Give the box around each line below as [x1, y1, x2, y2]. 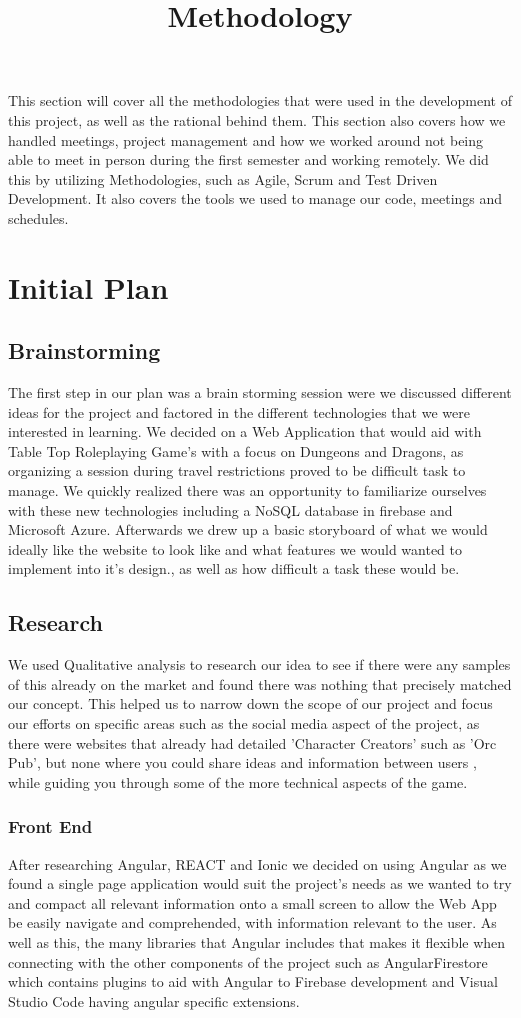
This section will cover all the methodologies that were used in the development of [8, 90, 512, 111]
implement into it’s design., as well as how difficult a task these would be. [8, 558, 460, 579]
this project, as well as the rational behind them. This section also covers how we [8, 109, 506, 130]
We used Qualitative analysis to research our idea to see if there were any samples [8, 654, 511, 675]
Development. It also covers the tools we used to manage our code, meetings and [8, 188, 503, 209]
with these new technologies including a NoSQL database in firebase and [8, 499, 453, 520]
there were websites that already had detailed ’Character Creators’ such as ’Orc [8, 732, 497, 753]
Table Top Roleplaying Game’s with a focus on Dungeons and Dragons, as [8, 440, 464, 461]
